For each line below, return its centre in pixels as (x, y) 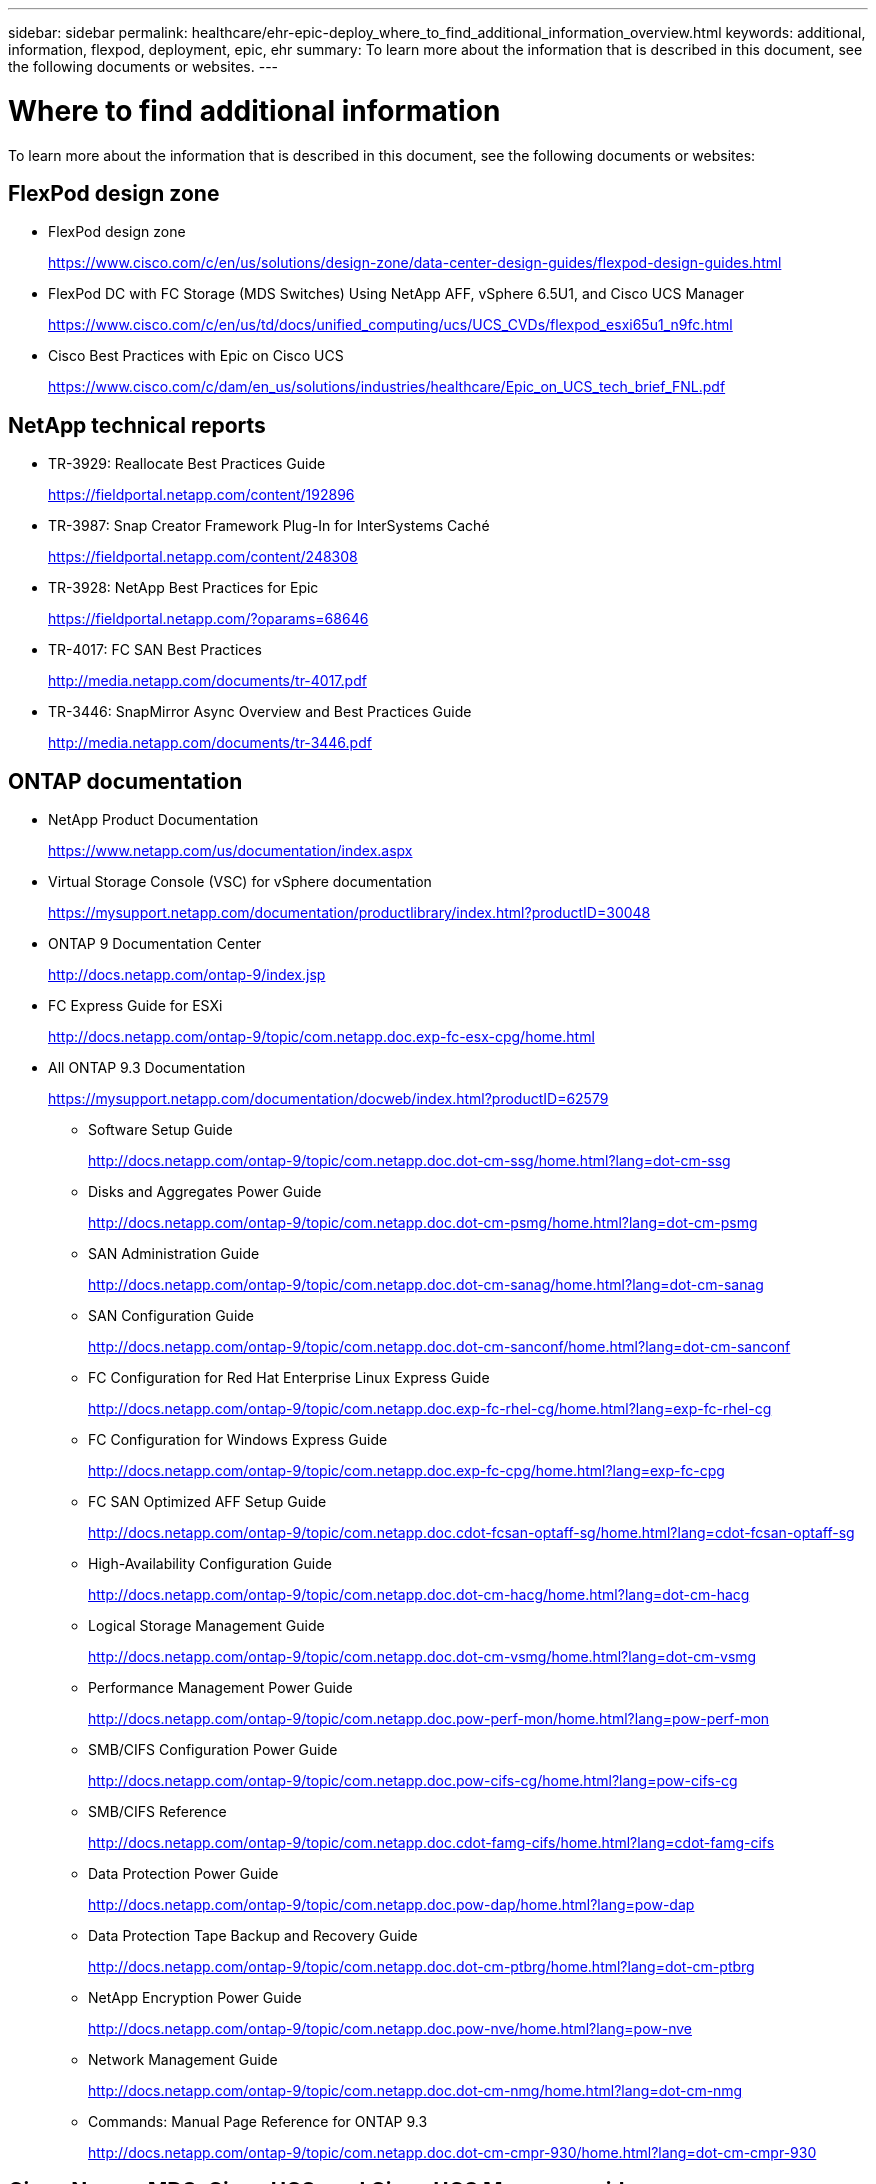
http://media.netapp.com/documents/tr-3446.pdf (210, 743)
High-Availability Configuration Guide (210, 1564)
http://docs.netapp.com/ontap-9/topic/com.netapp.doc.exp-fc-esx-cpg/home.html (321, 1037)
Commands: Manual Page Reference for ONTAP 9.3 (258, 2122)
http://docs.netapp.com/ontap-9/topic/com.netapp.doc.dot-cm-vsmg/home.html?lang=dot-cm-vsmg (422, 1657)
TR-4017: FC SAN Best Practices (155, 650)
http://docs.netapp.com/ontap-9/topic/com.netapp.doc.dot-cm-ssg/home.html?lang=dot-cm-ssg (409, 1161)
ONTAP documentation (125, 781)
